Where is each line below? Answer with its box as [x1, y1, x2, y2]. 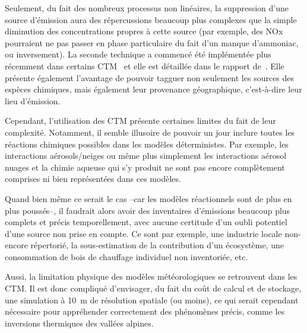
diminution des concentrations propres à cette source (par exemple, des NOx [5, 25, 283, 37]
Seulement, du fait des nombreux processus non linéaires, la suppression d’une [5, 2, 289, 14]
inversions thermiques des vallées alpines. [5, 316, 154, 329]
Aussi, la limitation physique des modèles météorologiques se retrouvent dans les [5, 270, 297, 283]
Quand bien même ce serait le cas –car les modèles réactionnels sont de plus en [5, 192, 292, 204]
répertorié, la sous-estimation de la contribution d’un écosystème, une [30, 239, 284, 251]
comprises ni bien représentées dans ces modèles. [5, 172, 181, 185]
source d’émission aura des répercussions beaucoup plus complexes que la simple [5, 13, 297, 25]
